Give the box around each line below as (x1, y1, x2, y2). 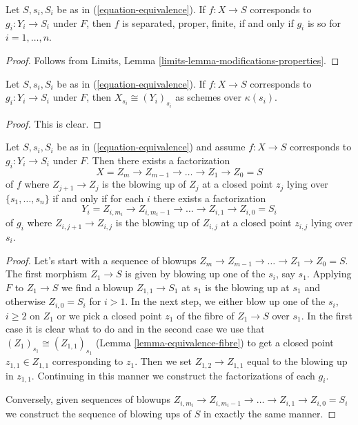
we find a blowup (61, 279, 134, 294)
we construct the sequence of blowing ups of (6, 406, 191, 421)
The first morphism (6, 266, 88, 281)
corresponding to (52, 354, 123, 368)
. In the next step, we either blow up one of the (125, 294, 326, 308)
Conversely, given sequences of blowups (6, 392, 171, 406)
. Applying (306, 266, 352, 281)
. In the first (301, 308, 353, 322)
